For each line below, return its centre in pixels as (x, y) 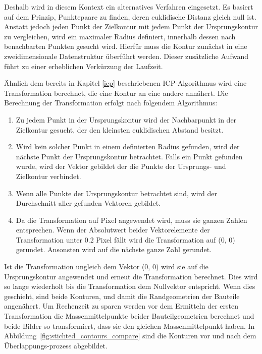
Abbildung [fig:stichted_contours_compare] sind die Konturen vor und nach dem (130, 336)
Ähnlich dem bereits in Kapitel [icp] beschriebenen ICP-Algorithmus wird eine (125, 83)
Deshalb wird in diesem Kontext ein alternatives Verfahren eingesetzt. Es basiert (129, 7)
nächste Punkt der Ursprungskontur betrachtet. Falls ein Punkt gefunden (129, 156)
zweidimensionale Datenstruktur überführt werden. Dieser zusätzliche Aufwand (126, 56)
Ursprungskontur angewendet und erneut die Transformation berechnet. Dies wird (131, 276)
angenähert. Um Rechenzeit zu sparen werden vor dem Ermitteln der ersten (121, 306)
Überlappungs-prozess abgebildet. (56, 345)
